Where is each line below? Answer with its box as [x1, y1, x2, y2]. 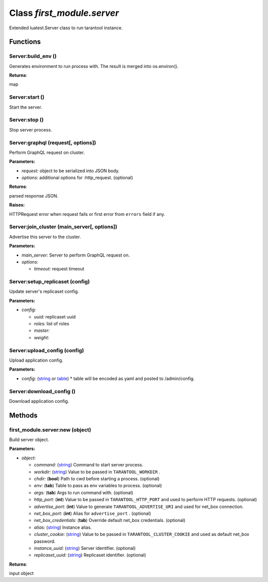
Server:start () [9, 94, 45, 101]
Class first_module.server [9, 7, 119, 18]
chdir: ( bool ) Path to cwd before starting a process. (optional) [34, 476, 160, 481]
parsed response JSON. [9, 193, 59, 198]
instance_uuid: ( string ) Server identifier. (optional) [34, 545, 136, 551]
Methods [9, 411, 38, 419]
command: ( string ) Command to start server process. [34, 462, 143, 468]
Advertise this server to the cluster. [9, 234, 81, 240]
